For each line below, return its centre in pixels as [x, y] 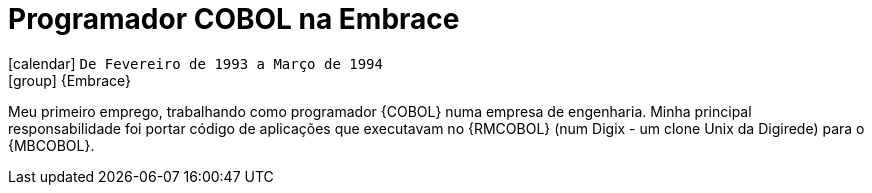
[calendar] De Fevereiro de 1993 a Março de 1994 [195, 63]
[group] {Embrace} [70, 80]
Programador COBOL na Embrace [234, 19]
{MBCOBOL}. [51, 145]
